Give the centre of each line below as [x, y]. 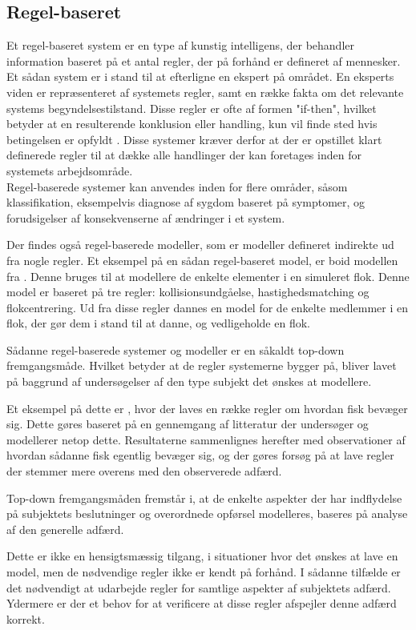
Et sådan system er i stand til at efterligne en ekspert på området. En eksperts [200, 76]
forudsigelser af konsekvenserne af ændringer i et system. [146, 217]
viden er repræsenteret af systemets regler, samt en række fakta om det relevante [205, 92]
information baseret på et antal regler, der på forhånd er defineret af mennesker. [204, 60]
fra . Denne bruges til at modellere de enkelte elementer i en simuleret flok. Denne [208, 276]
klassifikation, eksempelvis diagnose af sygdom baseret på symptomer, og [186, 202]
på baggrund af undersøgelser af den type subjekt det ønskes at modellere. [189, 381]
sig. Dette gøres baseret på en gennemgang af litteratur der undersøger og [188, 424]
